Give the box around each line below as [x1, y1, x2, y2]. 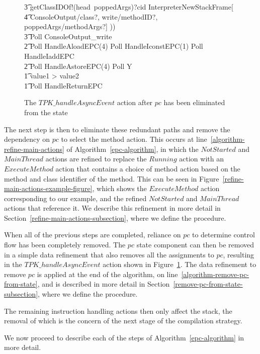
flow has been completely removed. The [4, 239, 126, 250]
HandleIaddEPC [24, 50, 74, 61]
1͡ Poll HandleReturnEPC [24, 80, 103, 91]
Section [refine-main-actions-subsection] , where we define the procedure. [4, 212, 226, 223]
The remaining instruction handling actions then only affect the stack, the [4, 305, 232, 316]
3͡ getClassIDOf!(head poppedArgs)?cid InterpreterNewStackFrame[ [24, 2, 233, 12]
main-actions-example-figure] [4, 183, 93, 194]
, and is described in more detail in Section [37, 279, 170, 289]
